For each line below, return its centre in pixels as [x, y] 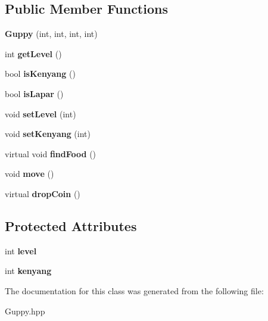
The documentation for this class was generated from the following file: [134, 290]
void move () [29, 174]
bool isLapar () [34, 93]
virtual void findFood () [51, 153]
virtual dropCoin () [43, 193]
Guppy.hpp [25, 311]
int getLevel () [33, 53]
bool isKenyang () [40, 74]
